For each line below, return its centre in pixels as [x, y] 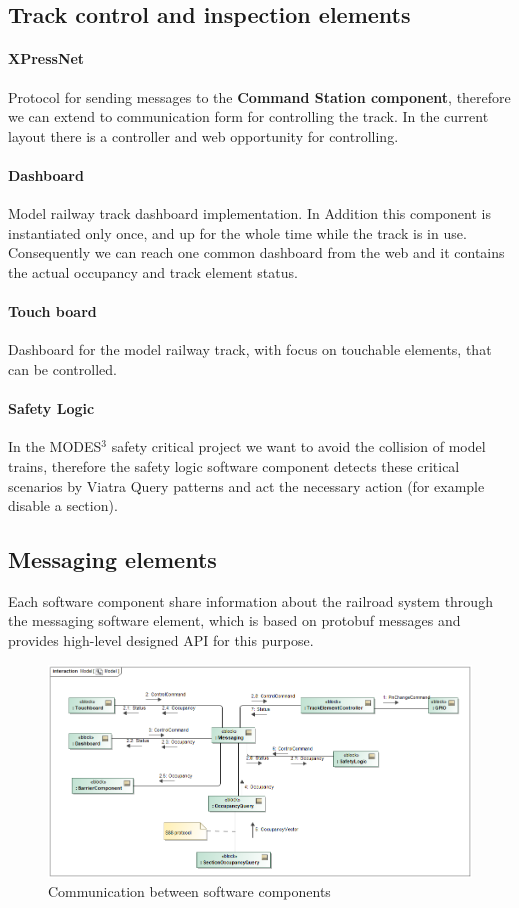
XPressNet [46, 58]
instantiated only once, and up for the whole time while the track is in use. [237, 232]
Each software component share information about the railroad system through [250, 600]
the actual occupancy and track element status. [153, 271]
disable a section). [63, 505]
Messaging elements [112, 559]
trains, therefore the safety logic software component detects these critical [234, 465]
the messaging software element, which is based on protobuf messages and [234, 620]
